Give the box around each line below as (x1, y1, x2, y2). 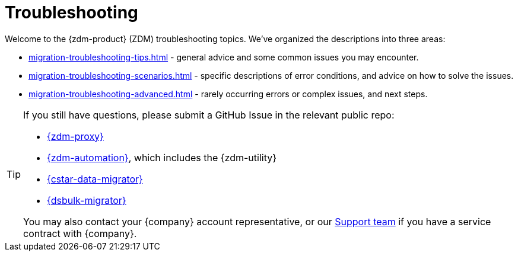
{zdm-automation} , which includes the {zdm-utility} (47, 151, 277, 164)
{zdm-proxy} (47, 130, 104, 142)
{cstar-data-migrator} (47, 172, 143, 185)
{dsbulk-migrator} (47, 194, 126, 206)
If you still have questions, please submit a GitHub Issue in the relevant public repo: (23, 108, 395, 121)
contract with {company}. (23, 227, 137, 239)
